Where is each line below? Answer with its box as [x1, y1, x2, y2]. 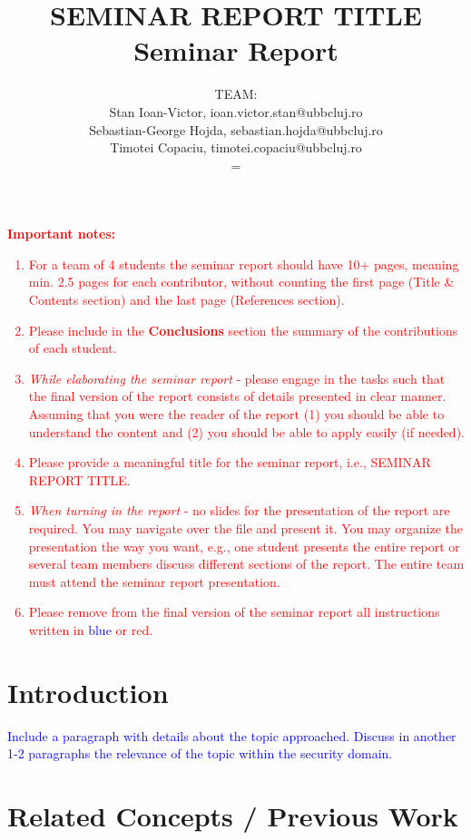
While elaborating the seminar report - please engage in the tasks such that [28, 368, 446, 387]
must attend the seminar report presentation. [28, 571, 280, 591]
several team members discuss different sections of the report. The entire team [28, 554, 465, 573]
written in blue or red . [28, 620, 153, 639]
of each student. [28, 338, 117, 357]
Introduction [7, 673, 169, 710]
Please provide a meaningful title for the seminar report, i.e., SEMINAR [28, 453, 431, 472]
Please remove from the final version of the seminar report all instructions [28, 602, 440, 621]
